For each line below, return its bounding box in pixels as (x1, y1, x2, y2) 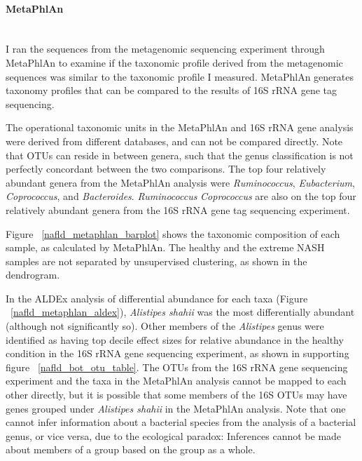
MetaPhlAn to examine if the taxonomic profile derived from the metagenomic (6, 55, 343, 69)
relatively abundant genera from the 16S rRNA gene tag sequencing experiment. (6, 202, 350, 217)
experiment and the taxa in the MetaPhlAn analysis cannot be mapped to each (6, 373, 347, 388)
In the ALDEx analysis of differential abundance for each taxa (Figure (6, 290, 308, 305)
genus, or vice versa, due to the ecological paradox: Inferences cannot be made (6, 428, 342, 443)
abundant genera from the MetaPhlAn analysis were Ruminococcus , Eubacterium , (6, 175, 355, 189)
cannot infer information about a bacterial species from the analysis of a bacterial (6, 415, 356, 429)
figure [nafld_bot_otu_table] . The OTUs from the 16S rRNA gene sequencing (6, 359, 348, 374)
